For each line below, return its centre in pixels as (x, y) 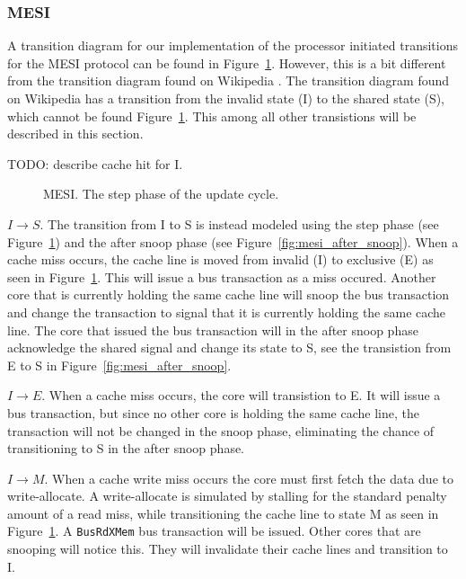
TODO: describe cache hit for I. (95, 163)
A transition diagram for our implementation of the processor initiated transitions (233, 45)
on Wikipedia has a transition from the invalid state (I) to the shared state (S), (226, 98)
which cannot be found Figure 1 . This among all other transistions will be (212, 116)
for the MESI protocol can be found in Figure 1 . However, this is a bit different (227, 62)
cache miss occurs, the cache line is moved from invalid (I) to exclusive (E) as (220, 259)
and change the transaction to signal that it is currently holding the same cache (227, 312)
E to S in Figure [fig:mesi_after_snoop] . (119, 365)
